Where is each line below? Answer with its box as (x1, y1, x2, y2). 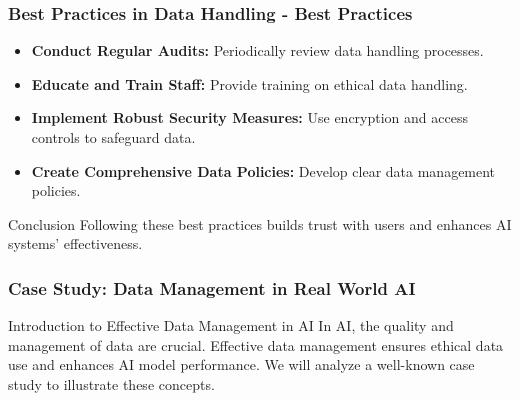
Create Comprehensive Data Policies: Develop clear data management (31, 160, 496, 181)
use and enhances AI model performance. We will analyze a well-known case (8, 354, 475, 375)
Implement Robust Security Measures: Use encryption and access (31, 107, 468, 128)
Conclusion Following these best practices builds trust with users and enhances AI (8, 213, 512, 234)
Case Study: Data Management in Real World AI (8, 275, 416, 300)
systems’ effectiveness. (8, 233, 143, 254)
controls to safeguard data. (31, 127, 196, 147)
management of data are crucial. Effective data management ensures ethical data (8, 334, 504, 355)
